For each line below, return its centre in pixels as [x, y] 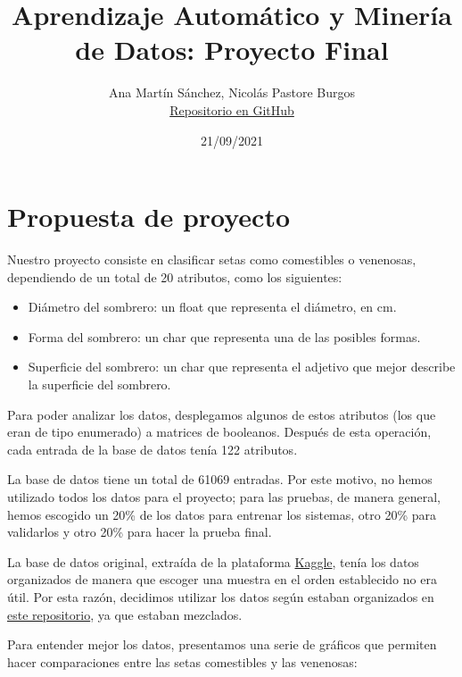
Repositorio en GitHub [232, 109]
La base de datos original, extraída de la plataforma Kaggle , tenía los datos [213, 561]
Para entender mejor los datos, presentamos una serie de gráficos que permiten [222, 644]
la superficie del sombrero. [99, 384]
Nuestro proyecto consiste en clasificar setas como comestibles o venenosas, [212, 259]
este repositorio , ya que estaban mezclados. [125, 614]
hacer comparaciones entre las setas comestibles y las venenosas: [182, 661]
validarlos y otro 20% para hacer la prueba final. [140, 532]
